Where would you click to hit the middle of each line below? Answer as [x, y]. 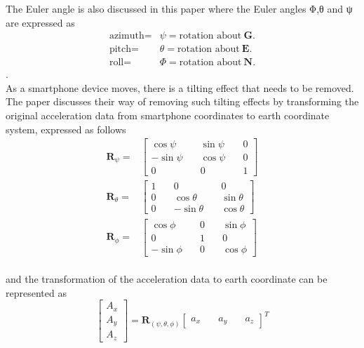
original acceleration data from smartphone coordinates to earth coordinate [168, 115]
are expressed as [40, 22]
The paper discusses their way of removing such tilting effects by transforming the [182, 101]
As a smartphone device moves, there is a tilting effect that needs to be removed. [180, 87]
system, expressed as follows [66, 129]
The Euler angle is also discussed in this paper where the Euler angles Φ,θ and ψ [179, 8]
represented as [36, 292]
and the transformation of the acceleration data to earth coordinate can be [167, 279]
